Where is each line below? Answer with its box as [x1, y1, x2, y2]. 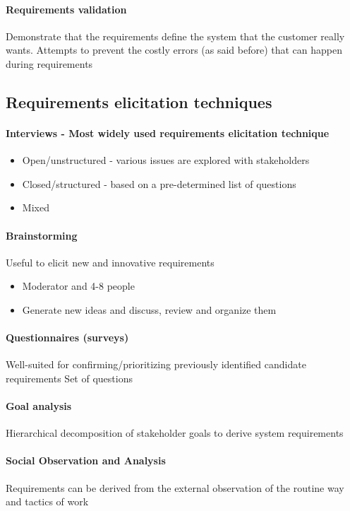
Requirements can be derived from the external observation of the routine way [6, 480, 344, 495]
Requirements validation [6, 1, 127, 16]
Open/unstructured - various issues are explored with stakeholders [22, 153, 310, 168]
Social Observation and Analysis [6, 453, 166, 468]
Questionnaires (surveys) [6, 330, 129, 345]
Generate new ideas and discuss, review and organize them [22, 302, 277, 317]
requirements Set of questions [6, 370, 133, 385]
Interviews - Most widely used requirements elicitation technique [6, 125, 330, 140]
